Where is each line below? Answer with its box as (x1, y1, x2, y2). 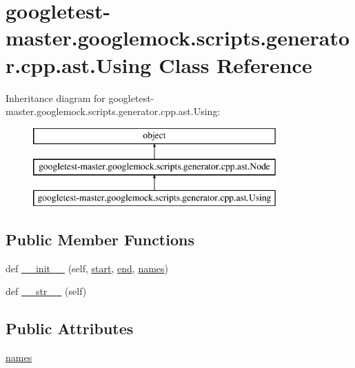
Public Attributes (6, 318, 134, 339)
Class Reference (159, 50, 312, 79)
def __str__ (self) (6, 284, 87, 298)
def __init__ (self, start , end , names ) (6, 260, 169, 275)
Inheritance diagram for (6, 90, 105, 105)
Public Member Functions (6, 229, 194, 250)
